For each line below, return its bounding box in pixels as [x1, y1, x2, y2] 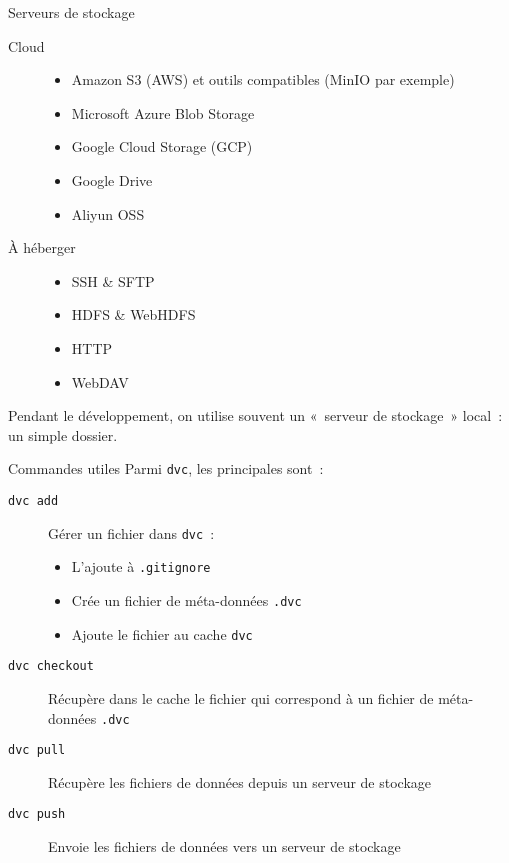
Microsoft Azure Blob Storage [71, 102, 255, 123]
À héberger [8, 237, 76, 258]
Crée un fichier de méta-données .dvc [71, 589, 302, 610]
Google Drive [71, 169, 153, 190]
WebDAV [71, 371, 129, 392]
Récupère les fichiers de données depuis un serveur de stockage [48, 771, 432, 792]
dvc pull [8, 743, 66, 758]
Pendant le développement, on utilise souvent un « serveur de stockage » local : [8, 405, 503, 426]
